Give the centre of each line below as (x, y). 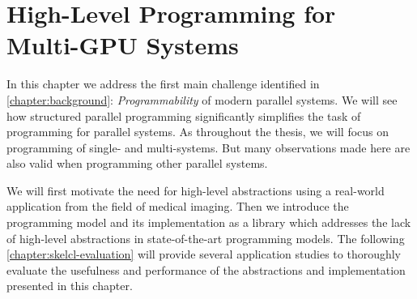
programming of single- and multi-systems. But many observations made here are (208, 147)
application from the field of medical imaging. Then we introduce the (178, 206)
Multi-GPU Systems (123, 45)
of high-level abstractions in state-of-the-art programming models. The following (206, 238)
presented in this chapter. (70, 286)
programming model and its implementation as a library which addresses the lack (209, 222)
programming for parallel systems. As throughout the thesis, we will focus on (198, 132)
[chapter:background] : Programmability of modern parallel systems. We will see (202, 99)
